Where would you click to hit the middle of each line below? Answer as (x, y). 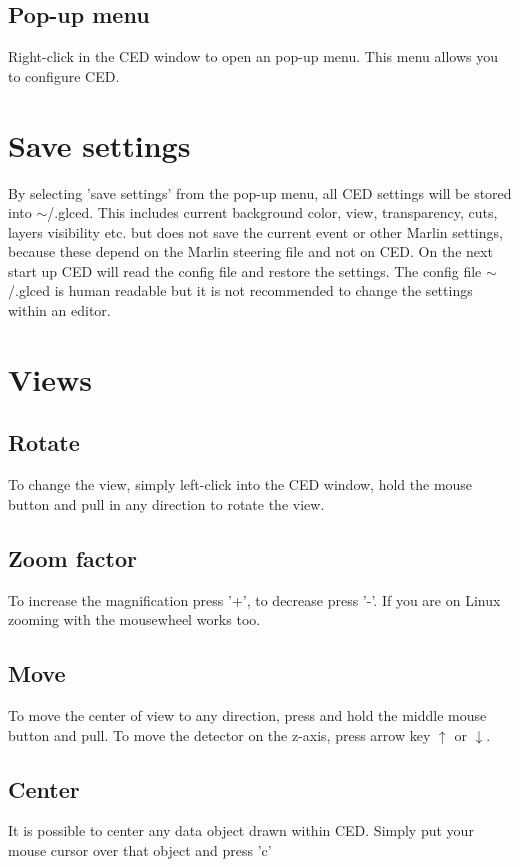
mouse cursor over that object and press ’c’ (140, 850)
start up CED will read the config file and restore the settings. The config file (245, 270)
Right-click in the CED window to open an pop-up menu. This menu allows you (253, 56)
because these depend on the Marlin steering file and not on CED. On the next (250, 251)
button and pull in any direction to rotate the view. (166, 503)
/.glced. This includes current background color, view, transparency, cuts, (272, 212)
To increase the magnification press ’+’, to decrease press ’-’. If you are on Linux (254, 599)
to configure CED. (64, 75)
